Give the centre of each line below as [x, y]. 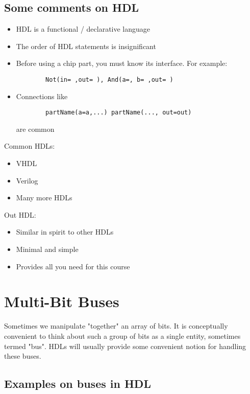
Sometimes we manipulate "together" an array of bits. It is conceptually [116, 326]
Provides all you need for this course [73, 266]
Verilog [27, 180]
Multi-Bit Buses [62, 301]
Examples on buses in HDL [78, 384]
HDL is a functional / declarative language [83, 29]
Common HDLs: [30, 146]
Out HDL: [20, 214]
